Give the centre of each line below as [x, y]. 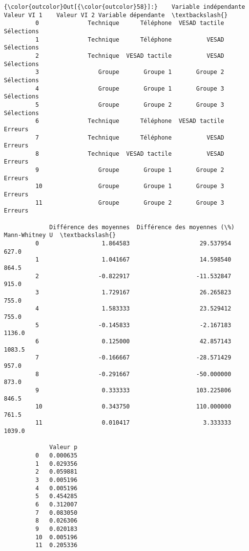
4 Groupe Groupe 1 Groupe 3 [130, 88]
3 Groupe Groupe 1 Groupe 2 [130, 72]
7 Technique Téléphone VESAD [130, 137]
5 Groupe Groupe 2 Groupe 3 [130, 105]
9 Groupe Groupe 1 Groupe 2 [130, 170]
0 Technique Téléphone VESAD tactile [130, 23]
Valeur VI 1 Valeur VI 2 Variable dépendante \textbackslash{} [116, 15]
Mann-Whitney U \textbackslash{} [60, 235]
